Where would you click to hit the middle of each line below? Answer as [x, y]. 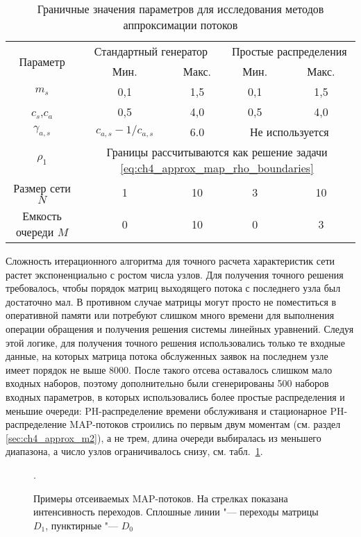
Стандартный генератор [151, 51]
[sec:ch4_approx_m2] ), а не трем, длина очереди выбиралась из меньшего [163, 437]
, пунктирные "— [82, 525]
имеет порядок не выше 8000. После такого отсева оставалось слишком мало [169, 369]
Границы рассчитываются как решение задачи [217, 152]
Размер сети [42, 188]
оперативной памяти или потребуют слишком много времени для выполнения [170, 315]
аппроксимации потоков [180, 25]
